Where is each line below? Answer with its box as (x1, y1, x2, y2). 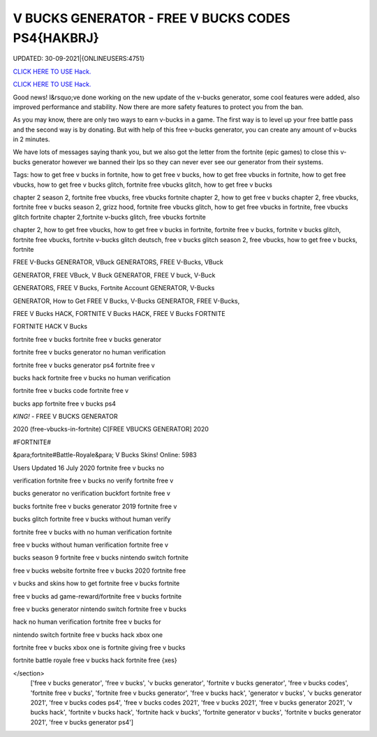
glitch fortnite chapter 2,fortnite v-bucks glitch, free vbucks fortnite (13, 213, 206, 221)
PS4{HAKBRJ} (13, 30, 99, 45)
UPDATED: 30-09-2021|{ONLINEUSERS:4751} (13, 55, 145, 63)
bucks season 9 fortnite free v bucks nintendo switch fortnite (13, 553, 188, 562)
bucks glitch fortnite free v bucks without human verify (13, 515, 171, 524)
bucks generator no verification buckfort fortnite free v (13, 489, 171, 498)
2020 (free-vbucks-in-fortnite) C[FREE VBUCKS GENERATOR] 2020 (13, 425, 209, 434)
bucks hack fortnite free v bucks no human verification (13, 373, 171, 382)
